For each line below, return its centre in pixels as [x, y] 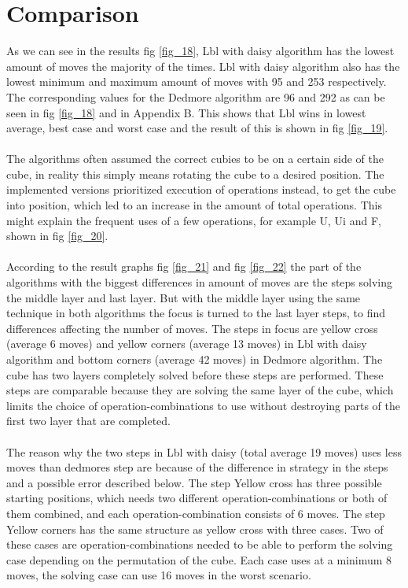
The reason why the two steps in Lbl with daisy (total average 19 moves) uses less [204, 451]
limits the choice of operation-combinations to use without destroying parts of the [204, 405]
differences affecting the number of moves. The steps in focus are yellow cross [192, 328]
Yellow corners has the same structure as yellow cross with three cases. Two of [195, 529]
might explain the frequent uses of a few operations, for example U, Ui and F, [194, 220]
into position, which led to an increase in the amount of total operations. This [194, 205]
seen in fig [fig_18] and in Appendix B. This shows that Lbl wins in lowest [186, 112]
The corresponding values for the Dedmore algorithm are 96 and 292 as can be [196, 96]
